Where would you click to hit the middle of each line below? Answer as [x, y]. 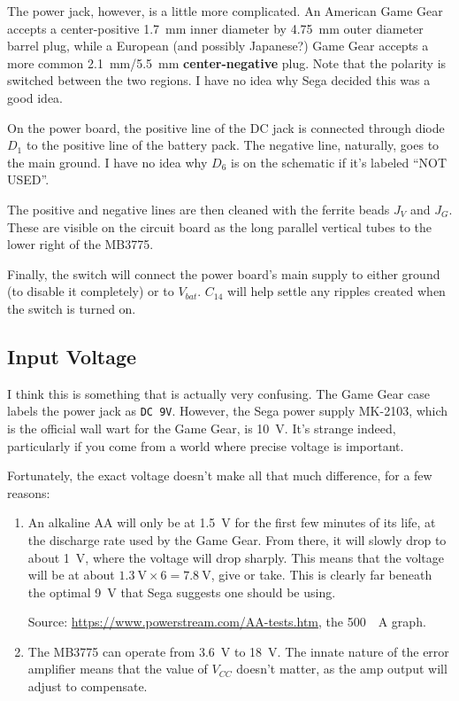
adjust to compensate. [88, 686]
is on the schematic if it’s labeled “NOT [339, 162]
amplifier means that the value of [118, 669]
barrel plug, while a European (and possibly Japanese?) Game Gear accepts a [218, 46]
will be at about [71, 575]
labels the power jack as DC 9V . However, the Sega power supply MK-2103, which [228, 411]
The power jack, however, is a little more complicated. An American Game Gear [225, 11]
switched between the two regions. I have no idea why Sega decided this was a [219, 80]
